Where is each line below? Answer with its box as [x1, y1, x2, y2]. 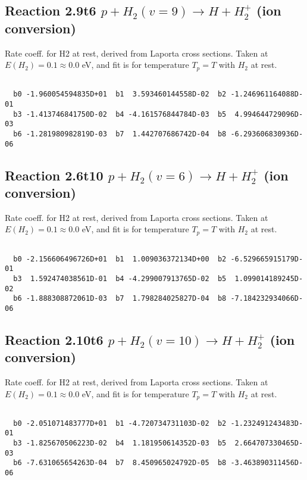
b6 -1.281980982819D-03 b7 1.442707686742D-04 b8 [13, 129, 227, 138]
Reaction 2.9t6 [5, 1, 96, 20]
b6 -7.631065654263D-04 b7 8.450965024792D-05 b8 [13, 459, 227, 467]
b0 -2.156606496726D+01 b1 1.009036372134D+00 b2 [13, 254, 227, 263]
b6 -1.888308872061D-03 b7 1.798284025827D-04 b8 [13, 294, 227, 303]
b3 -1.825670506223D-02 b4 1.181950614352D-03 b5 [13, 439, 227, 448]
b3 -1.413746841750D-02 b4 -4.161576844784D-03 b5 [13, 110, 227, 119]
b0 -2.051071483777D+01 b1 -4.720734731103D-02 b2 [13, 419, 227, 428]
